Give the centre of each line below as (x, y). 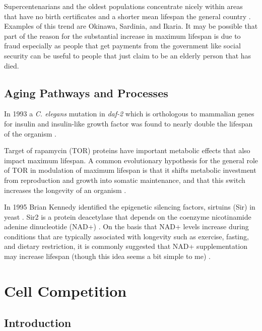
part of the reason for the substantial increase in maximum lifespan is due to (122, 36)
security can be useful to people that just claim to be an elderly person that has (128, 55)
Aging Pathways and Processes (86, 92)
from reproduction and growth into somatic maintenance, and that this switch (125, 180)
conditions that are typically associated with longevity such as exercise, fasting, (126, 236)
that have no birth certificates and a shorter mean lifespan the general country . (127, 16)
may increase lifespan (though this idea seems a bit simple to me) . (107, 256)
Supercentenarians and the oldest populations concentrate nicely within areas (123, 6)
